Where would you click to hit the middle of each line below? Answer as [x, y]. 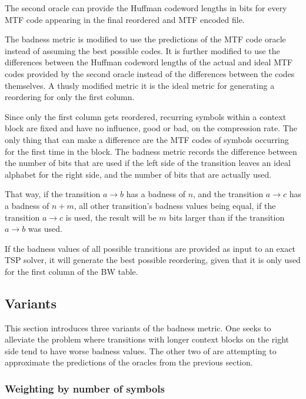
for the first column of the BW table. [71, 271]
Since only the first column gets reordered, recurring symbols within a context [146, 116]
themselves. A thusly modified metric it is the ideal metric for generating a [140, 85]
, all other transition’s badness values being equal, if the [175, 205]
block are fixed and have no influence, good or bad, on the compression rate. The [151, 128]
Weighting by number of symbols [85, 388]
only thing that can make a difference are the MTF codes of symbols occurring [147, 139]
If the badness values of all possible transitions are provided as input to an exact [150, 248]
